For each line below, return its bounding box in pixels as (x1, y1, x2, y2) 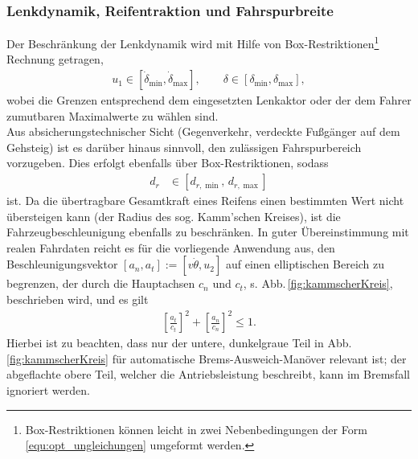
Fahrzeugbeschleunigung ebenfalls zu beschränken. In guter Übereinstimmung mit (6, 223, 409, 240)
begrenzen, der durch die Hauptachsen (6, 275, 195, 292)
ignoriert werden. (6, 381, 90, 398)
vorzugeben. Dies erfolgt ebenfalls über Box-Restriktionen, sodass (6, 154, 329, 171)
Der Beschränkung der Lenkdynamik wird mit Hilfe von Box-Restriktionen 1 (6, 33, 379, 51)
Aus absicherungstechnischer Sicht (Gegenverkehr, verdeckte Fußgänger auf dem (6, 123, 400, 140)
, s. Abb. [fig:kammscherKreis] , (243, 275, 393, 292)
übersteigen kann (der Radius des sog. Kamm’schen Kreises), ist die (6, 207, 341, 224)
